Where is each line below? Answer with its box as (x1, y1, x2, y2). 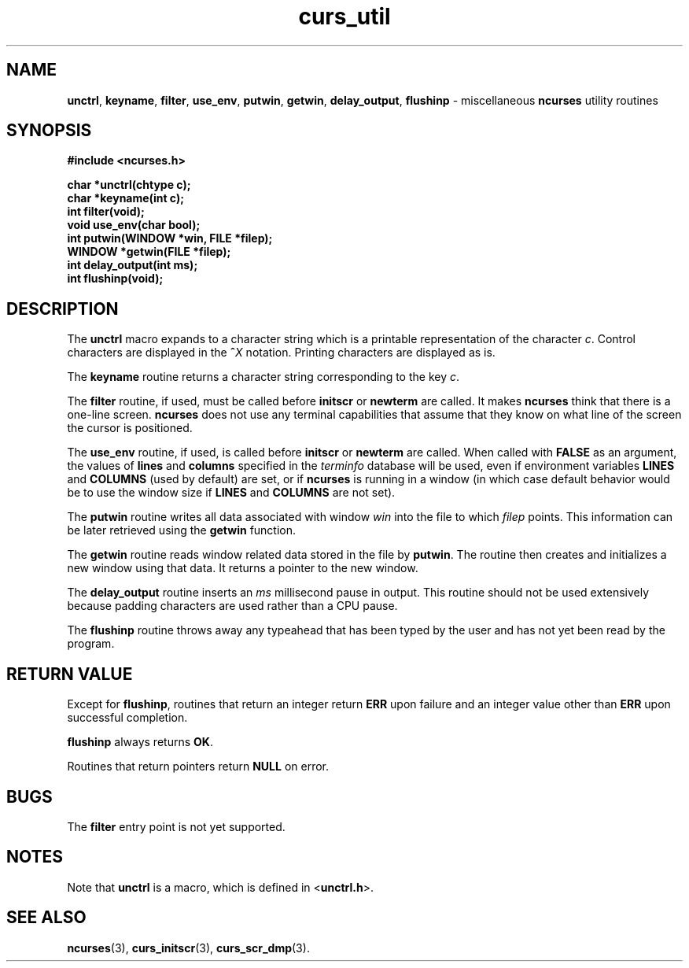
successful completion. (67, 711, 188, 725)
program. (67, 637, 115, 651)
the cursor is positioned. (67, 421, 193, 435)
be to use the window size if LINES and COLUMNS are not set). (67, 486, 396, 500)
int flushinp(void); (67, 272, 164, 286)
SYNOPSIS (6, 120, 92, 141)
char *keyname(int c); (67, 191, 184, 205)
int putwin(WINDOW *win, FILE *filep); (67, 231, 273, 246)
